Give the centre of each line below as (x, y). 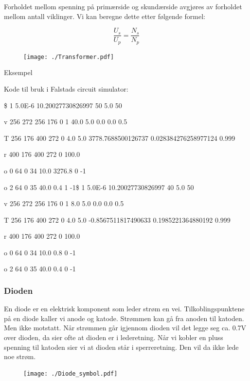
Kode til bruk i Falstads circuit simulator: (66, 88)
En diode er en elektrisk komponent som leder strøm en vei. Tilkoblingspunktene (124, 309)
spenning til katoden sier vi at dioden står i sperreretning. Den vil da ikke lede (121, 347)
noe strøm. (20, 356)
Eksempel (18, 72)
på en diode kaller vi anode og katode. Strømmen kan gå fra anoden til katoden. (124, 318)
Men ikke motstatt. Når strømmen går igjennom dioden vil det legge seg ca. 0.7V (125, 328)
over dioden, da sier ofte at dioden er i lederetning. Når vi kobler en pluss (114, 337)
